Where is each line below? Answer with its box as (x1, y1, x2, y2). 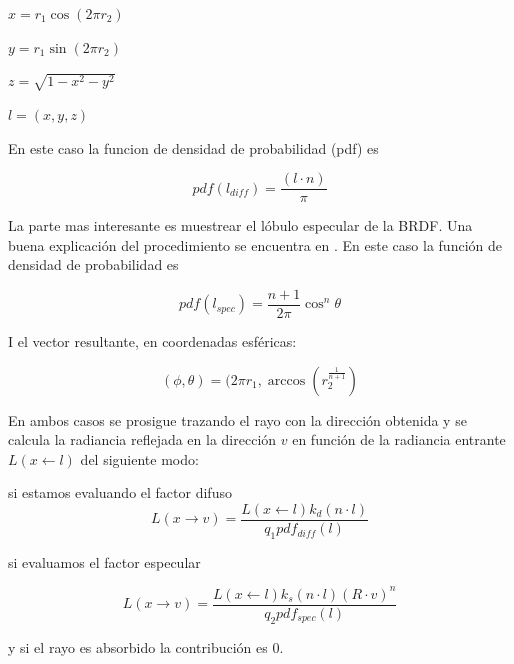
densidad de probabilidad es (8, 254, 179, 275)
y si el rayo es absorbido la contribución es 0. (8, 636, 284, 657)
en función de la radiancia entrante (292, 429, 506, 450)
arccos (267, 373, 306, 388)
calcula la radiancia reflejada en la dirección (8, 429, 277, 450)
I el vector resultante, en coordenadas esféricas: (8, 331, 297, 352)
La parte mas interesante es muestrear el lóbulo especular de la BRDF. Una (8, 215, 473, 236)
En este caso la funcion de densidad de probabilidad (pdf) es (8, 137, 379, 158)
